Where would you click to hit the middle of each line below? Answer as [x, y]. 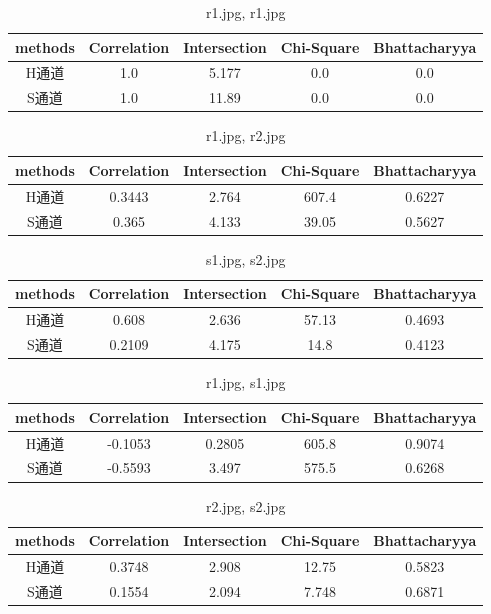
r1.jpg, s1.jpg [245, 382]
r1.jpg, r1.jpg [245, 12]
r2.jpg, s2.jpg [245, 505]
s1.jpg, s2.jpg [245, 258]
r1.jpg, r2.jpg [245, 135]
